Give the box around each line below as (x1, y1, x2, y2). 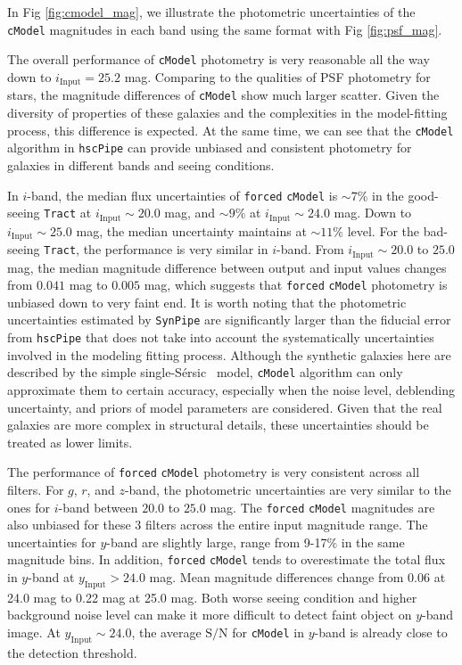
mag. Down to (334, 203, 412, 222)
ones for (7, 497, 50, 516)
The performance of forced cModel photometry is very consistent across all (7, 463, 420, 481)
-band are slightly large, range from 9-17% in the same (106, 532, 405, 551)
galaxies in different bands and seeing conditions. (7, 155, 275, 174)
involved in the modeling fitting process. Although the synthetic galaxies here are (7, 345, 451, 364)
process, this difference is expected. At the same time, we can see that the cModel (7, 120, 454, 139)
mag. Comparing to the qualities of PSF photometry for (124, 67, 431, 86)
